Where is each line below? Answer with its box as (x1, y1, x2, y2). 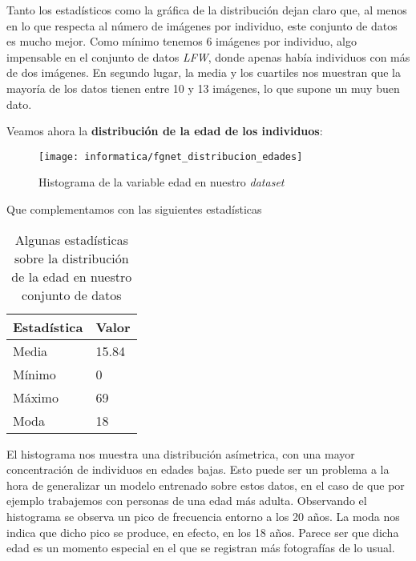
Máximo (13, 387, 59, 407)
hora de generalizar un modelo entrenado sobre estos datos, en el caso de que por (6, 476, 405, 493)
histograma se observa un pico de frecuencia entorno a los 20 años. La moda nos (6, 507, 400, 524)
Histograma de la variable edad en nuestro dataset (38, 174, 285, 190)
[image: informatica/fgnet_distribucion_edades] (38, 150, 303, 162)
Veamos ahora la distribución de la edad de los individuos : (6, 122, 323, 139)
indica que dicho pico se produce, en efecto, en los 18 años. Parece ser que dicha (6, 523, 399, 540)
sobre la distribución (14, 248, 129, 267)
